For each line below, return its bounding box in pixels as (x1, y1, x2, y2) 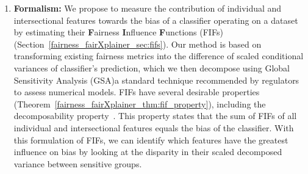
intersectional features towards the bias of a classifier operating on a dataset (13, 13, 298, 26)
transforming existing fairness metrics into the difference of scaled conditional (13, 49, 304, 62)
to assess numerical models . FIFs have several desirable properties (13, 85, 260, 98)
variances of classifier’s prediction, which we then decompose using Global (13, 61, 290, 74)
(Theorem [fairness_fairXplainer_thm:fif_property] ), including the (13, 97, 266, 110)
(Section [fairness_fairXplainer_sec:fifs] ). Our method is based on (13, 37, 262, 50)
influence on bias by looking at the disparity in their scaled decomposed (13, 145, 282, 158)
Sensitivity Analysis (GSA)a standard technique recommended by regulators (13, 73, 299, 86)
